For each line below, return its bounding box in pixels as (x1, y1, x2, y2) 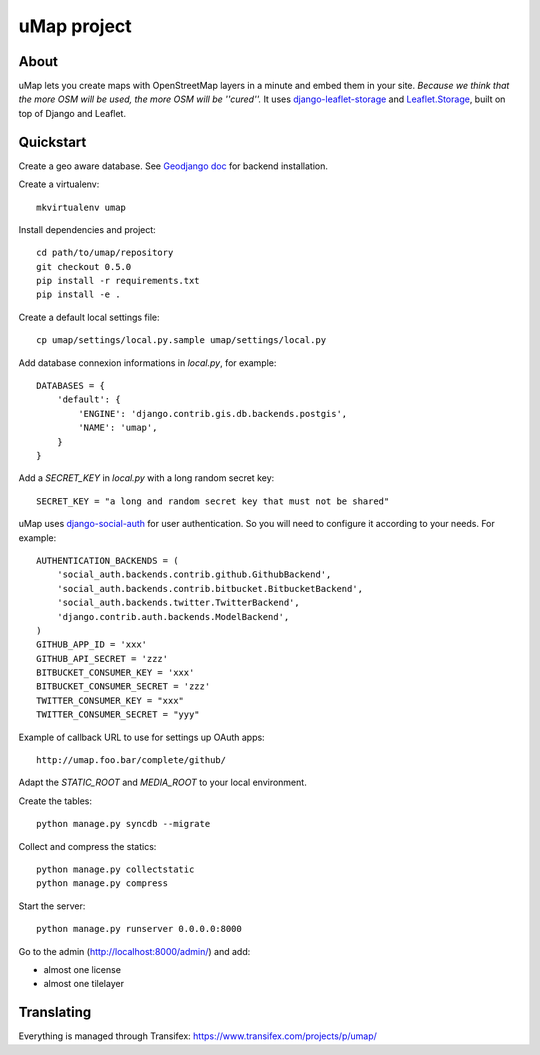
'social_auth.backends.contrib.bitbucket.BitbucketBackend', (56, 583, 364, 594)
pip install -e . (36, 289, 121, 300)
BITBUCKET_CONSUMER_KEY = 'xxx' (36, 667, 195, 679)
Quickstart (18, 133, 87, 150)
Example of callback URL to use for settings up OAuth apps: (18, 731, 265, 743)
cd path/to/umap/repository (36, 247, 174, 259)
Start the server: (18, 900, 86, 912)
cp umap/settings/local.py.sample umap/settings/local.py (36, 335, 327, 346)
